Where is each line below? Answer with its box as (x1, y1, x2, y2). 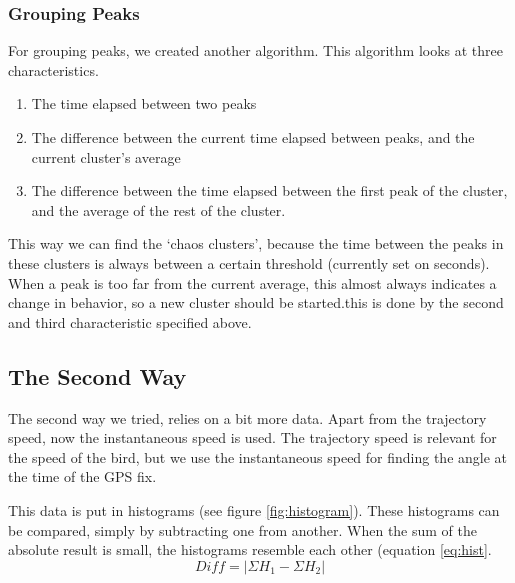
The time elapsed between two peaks (31, 93, 257, 114)
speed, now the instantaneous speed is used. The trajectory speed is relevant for (8, 427, 497, 448)
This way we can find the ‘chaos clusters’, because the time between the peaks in (8, 233, 504, 254)
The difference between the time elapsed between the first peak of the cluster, (31, 180, 508, 201)
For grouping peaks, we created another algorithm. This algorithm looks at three (8, 40, 503, 61)
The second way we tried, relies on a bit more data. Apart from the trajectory (8, 407, 487, 428)
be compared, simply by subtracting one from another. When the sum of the (8, 519, 478, 540)
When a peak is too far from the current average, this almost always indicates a (8, 272, 497, 293)
